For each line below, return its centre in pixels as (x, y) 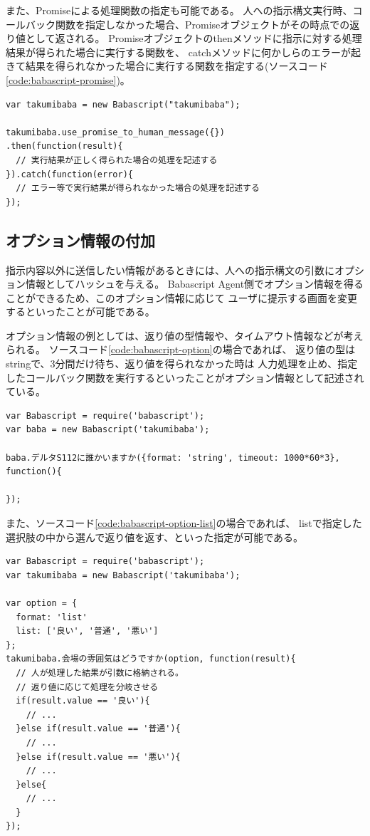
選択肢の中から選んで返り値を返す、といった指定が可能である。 (155, 537)
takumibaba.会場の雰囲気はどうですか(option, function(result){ (151, 659)
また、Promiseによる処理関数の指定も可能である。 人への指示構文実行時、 (179, 10)
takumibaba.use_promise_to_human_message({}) (115, 132)
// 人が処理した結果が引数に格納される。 (100, 673)
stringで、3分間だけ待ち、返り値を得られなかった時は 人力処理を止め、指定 (182, 364)
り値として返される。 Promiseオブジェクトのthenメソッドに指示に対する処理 (184, 38)
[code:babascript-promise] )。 (68, 79)
